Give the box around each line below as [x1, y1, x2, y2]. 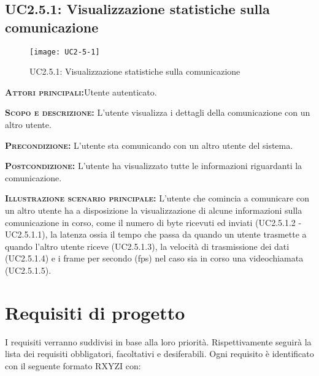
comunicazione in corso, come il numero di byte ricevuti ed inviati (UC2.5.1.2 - [5, 216, 302, 228]
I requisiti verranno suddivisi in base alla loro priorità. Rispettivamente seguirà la [5, 335, 312, 348]
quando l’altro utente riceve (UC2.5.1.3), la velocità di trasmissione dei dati [5, 239, 290, 252]
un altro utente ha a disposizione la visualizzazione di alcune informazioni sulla [5, 204, 302, 216]
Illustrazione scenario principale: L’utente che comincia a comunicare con [5, 192, 309, 205]
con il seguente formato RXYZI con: [5, 359, 141, 372]
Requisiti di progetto [5, 299, 185, 325]
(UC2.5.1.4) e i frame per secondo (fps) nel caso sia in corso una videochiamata [5, 252, 304, 265]
